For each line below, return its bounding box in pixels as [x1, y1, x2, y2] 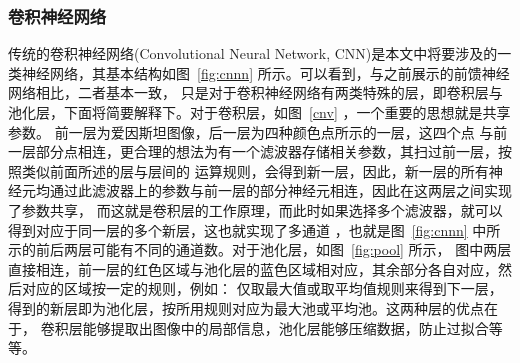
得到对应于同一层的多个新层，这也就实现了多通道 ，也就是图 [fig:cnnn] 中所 [8, 219, 501, 240]
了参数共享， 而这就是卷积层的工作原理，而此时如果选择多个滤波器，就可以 [8, 199, 503, 220]
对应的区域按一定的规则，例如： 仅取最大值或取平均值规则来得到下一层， [21, 278, 503, 299]
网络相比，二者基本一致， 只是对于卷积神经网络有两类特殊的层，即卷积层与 [8, 82, 503, 103]
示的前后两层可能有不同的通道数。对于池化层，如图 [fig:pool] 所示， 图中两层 [8, 239, 512, 260]
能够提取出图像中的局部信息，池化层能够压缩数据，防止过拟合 [82, 317, 489, 338]
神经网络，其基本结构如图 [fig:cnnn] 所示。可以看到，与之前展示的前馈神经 [21, 62, 510, 83]
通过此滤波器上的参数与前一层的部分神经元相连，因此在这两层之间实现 [49, 180, 512, 201]
